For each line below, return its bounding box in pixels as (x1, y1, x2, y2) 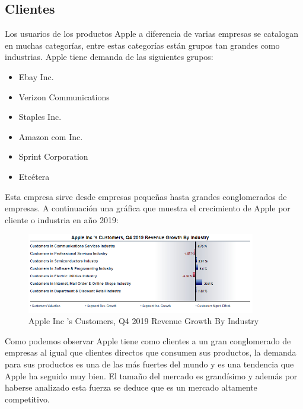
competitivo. (5, 392, 50, 405)
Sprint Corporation (18, 150, 88, 163)
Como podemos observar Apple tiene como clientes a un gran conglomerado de (5, 334, 291, 347)
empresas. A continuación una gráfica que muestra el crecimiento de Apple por (5, 202, 291, 214)
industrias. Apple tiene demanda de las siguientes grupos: (5, 50, 213, 63)
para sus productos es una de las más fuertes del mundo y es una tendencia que (5, 358, 294, 370)
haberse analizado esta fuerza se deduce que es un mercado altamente (5, 381, 257, 394)
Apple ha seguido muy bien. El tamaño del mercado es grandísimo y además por (5, 369, 298, 382)
